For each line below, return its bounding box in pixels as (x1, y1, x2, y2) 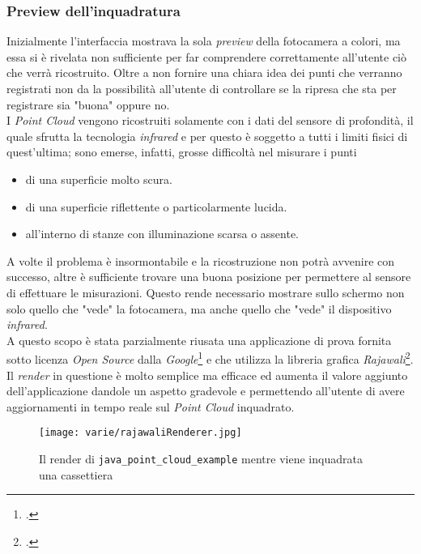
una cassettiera (39, 466, 113, 483)
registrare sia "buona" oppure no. (6, 96, 170, 113)
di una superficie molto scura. (25, 170, 172, 187)
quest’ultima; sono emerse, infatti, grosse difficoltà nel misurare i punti (6, 143, 357, 160)
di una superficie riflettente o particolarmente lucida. (25, 198, 287, 215)
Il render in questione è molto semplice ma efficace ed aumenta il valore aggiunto (6, 366, 408, 383)
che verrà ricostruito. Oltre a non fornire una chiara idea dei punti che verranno (6, 64, 402, 81)
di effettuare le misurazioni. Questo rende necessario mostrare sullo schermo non (6, 283, 405, 300)
